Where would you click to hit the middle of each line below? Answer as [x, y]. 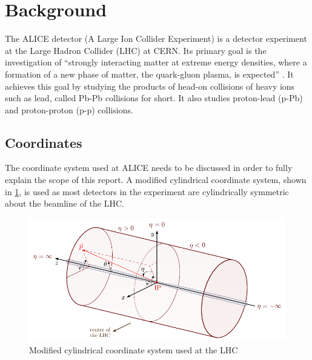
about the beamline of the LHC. [65, 203]
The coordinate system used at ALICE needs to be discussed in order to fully [149, 168]
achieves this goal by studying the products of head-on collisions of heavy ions [150, 86]
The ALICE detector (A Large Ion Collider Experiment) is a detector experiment [156, 38]
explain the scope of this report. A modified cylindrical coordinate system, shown [156, 180]
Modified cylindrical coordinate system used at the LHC [134, 349]
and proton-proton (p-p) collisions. [69, 109]
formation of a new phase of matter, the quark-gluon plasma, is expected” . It [149, 74]
